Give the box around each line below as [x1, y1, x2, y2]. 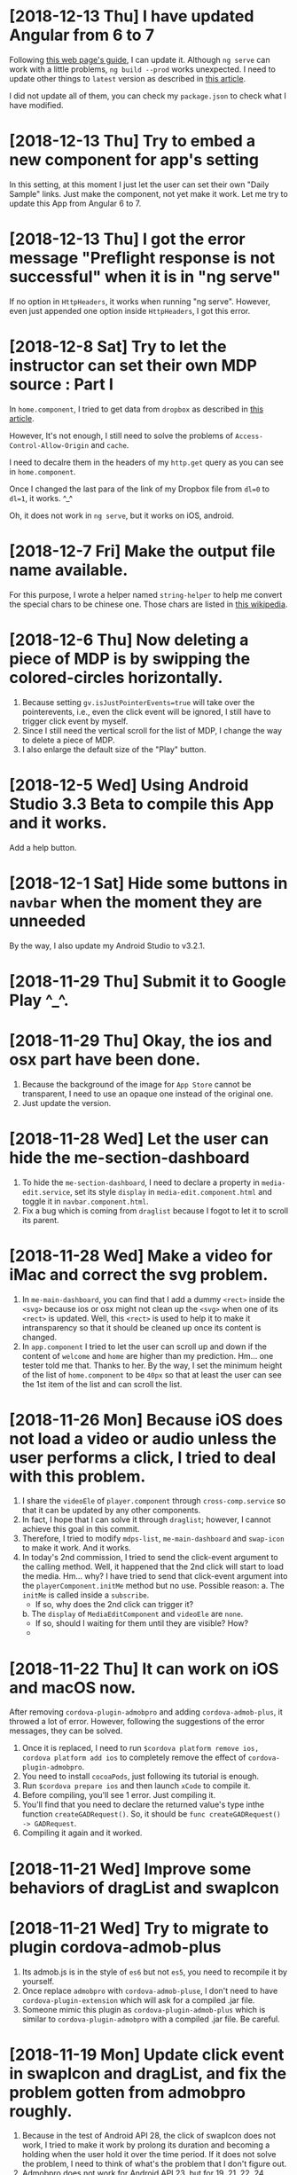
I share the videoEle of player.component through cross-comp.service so [21, 1496, 286, 1506]
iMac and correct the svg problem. [9, 1264, 269, 1284]
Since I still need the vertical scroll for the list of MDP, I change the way [21, 725, 282, 735]
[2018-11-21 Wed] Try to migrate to [9, 1918, 269, 1938]
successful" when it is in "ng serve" [9, 267, 281, 287]
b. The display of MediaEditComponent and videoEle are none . [21, 1608, 244, 1620]
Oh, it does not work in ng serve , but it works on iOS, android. [9, 510, 235, 521]
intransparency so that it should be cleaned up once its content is [21, 1322, 262, 1332]
